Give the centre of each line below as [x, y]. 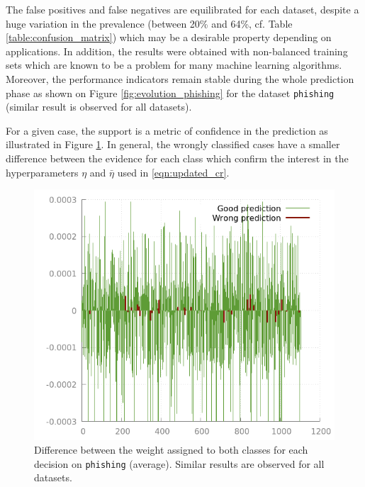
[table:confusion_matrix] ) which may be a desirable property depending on [169, 37]
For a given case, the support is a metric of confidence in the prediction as [167, 130]
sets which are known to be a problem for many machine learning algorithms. [174, 65]
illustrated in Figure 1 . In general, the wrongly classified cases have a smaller [173, 144]
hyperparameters [42, 172]
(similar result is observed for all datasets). [99, 107]
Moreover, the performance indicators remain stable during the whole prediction [180, 78]
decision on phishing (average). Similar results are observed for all [179, 463]
